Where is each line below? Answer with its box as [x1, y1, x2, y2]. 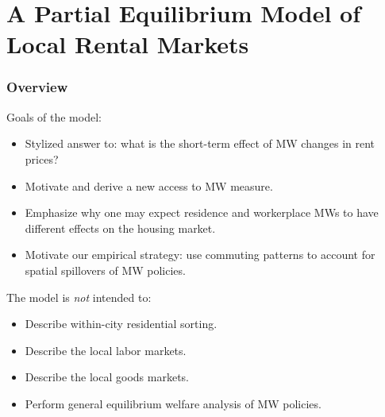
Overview [6, 77, 68, 97]
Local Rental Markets [6, 28, 249, 60]
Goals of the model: [6, 108, 102, 125]
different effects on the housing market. [25, 219, 216, 236]
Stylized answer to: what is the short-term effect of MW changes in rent [25, 135, 375, 152]
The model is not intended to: [6, 288, 152, 305]
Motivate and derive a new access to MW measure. [25, 177, 273, 194]
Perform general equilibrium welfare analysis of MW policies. [25, 395, 321, 411]
